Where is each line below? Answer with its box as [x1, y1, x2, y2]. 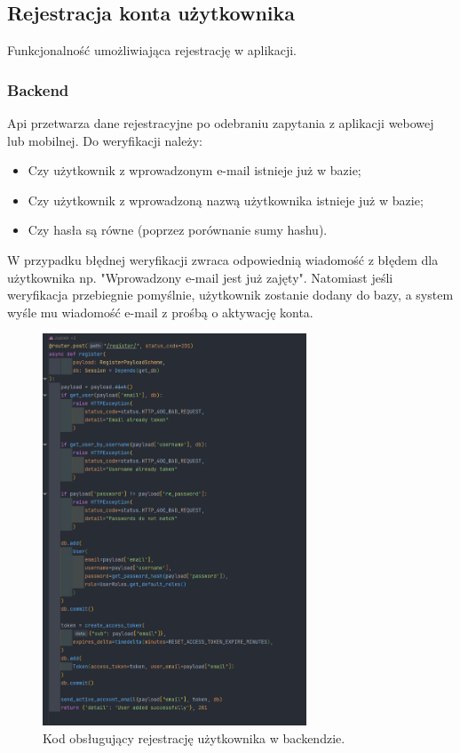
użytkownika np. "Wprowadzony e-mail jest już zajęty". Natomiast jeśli [7, 268, 393, 286]
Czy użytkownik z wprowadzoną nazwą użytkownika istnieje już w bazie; [28, 190, 424, 209]
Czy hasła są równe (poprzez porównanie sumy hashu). [28, 220, 328, 239]
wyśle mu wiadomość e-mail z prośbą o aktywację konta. [7, 302, 313, 321]
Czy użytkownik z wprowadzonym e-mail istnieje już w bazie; [28, 161, 361, 180]
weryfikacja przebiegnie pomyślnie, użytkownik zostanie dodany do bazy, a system [7, 285, 454, 304]
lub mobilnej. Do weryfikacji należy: [7, 131, 202, 149]
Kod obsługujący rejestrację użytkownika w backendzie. [43, 729, 345, 748]
